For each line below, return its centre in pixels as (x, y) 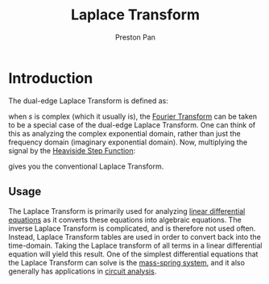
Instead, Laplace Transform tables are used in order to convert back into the (135, 236)
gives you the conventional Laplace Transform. (86, 166)
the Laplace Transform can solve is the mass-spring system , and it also (127, 262)
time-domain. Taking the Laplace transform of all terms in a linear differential (136, 245)
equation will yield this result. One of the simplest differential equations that (133, 254)
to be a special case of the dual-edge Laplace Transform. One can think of (132, 125)
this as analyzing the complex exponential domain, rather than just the (124, 133)
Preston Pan (135, 37)
